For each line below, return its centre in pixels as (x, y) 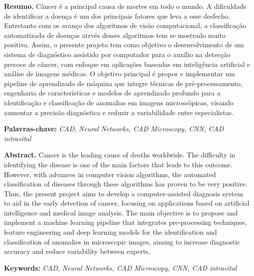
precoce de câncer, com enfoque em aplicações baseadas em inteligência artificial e (127, 64)
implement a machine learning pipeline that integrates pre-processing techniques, (126, 222)
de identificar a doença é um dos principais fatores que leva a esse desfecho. (117, 15)
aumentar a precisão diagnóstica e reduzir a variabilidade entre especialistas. (119, 112)
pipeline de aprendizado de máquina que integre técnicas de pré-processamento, (123, 83)
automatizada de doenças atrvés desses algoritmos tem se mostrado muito (115, 35)
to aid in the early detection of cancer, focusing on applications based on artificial (127, 203)
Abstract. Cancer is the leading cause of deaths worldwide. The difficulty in (120, 155)
